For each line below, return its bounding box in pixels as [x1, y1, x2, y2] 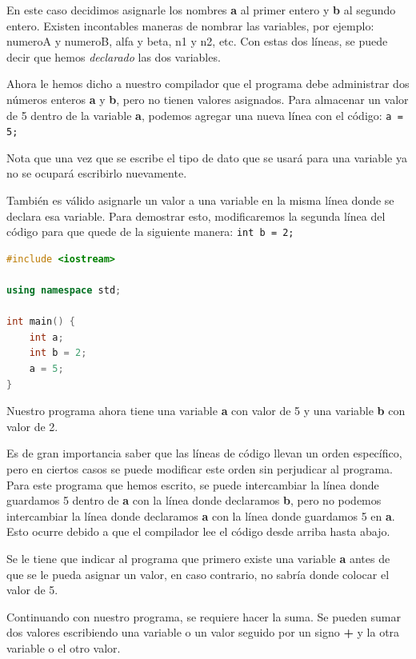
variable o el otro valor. [6, 639, 121, 656]
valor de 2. [6, 417, 58, 434]
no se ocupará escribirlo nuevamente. [6, 165, 187, 182]
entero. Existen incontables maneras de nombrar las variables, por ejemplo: [6, 17, 374, 34]
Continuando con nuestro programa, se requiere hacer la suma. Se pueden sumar [6, 608, 401, 625]
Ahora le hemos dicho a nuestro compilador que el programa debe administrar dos [6, 75, 410, 92]
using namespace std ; [6, 285, 122, 297]
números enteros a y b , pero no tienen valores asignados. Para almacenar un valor [6, 90, 409, 107]
